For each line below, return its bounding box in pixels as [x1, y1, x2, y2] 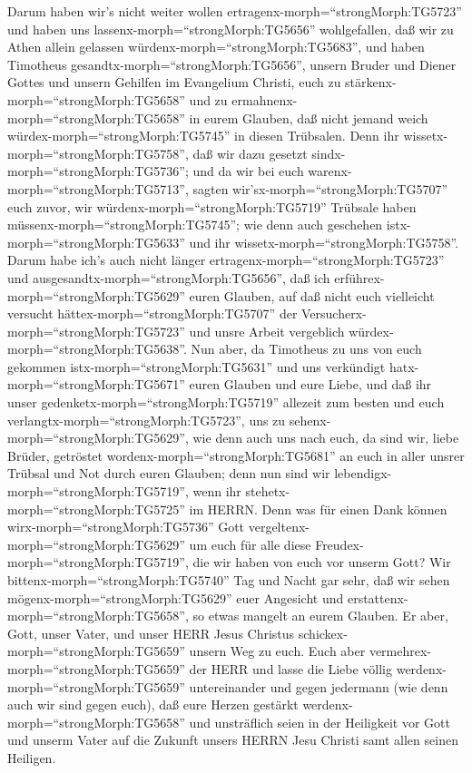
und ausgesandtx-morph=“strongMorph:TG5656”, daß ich [7, 268, 330, 287]
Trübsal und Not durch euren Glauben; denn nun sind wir [7, 464, 330, 483]
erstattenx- [347, 588, 408, 607]
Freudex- [315, 534, 364, 553]
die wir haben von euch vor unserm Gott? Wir [192, 553, 451, 572]
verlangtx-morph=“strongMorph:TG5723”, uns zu [7, 410, 286, 429]
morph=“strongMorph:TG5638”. [7, 339, 187, 358]
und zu [189, 90, 228, 109]
